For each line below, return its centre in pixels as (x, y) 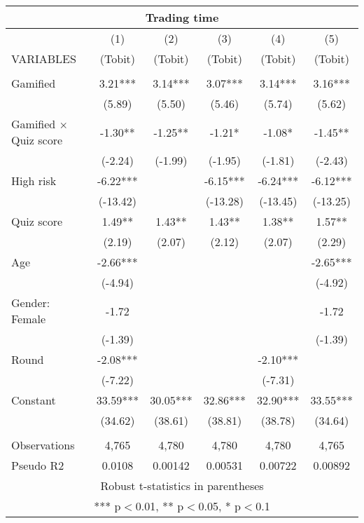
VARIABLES (44, 59)
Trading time (182, 17)
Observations (43, 445)
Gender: (31, 303)
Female (29, 319)
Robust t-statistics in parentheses (182, 485)
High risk (34, 181)
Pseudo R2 (38, 465)
